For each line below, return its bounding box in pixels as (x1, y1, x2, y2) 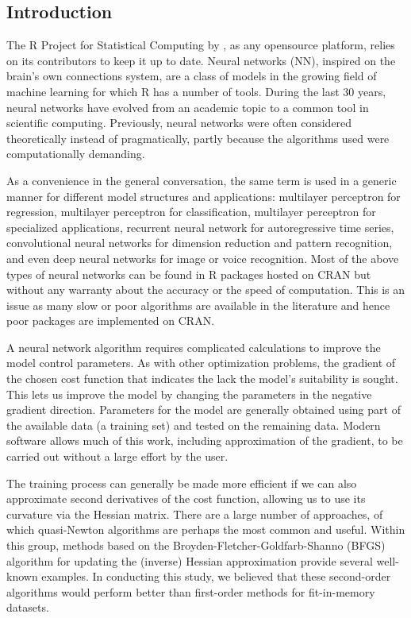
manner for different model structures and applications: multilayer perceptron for (6, 187, 401, 204)
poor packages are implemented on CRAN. (6, 312, 215, 329)
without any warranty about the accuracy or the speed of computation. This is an (6, 281, 405, 298)
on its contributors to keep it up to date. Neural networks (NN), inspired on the (6, 52, 396, 68)
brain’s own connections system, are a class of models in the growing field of (6, 68, 377, 84)
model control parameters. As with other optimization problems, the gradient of (6, 354, 396, 371)
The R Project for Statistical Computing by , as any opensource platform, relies (6, 37, 395, 53)
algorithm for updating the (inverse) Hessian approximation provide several (6, 552, 373, 569)
